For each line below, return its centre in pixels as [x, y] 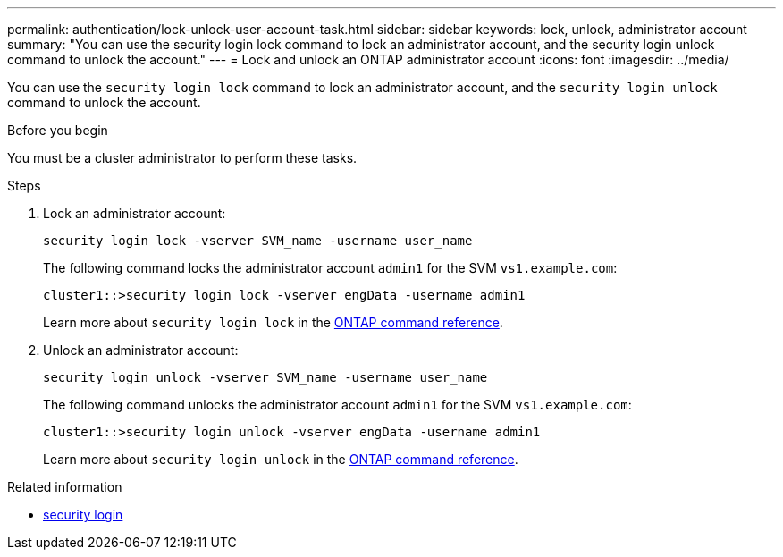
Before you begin [58, 130]
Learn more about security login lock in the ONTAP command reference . [273, 322]
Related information [65, 487]
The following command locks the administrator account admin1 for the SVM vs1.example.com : [330, 268]
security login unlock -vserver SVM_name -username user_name [265, 377]
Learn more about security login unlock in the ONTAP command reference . [281, 459]
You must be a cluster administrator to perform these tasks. [182, 158]
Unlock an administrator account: [141, 350]
